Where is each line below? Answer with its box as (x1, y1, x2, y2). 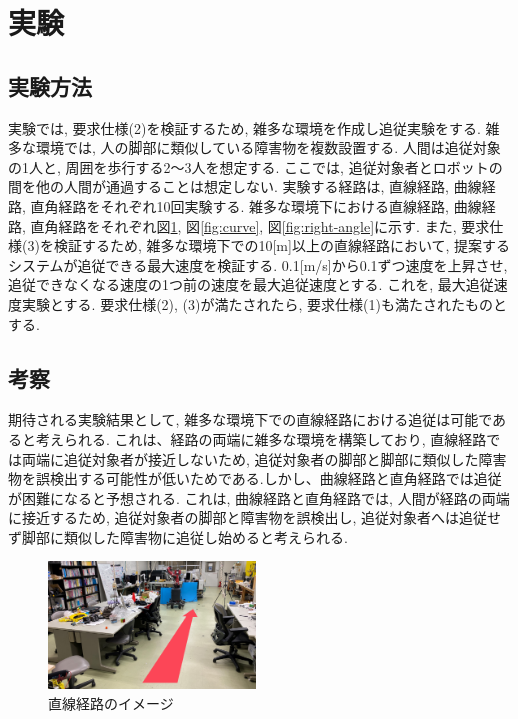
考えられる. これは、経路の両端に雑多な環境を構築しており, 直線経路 (35, 428, 487, 449)
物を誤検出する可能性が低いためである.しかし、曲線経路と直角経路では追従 (8, 468, 502, 489)
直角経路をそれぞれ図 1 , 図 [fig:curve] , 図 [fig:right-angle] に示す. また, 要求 (30, 215, 490, 236)
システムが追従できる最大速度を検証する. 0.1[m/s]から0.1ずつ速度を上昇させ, (8, 254, 508, 275)
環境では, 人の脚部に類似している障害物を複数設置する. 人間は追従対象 (35, 137, 501, 158)
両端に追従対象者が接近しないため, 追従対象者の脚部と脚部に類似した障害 (21, 448, 507, 469)
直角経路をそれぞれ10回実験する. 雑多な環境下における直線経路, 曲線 (30, 195, 482, 216)
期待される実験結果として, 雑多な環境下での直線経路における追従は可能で (8, 409, 492, 430)
